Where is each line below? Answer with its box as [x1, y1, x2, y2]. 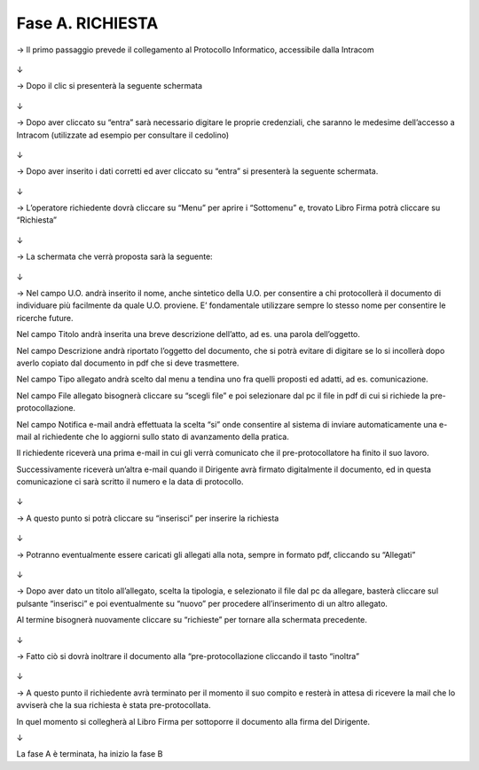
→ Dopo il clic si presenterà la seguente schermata [16, 81, 203, 91]
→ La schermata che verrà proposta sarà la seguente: [16, 251, 213, 262]
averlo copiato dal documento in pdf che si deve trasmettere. [16, 357, 239, 368]
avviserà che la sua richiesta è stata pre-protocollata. [16, 700, 211, 711]
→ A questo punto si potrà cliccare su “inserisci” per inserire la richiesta [16, 513, 279, 523]
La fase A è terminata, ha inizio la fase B [16, 749, 163, 759]
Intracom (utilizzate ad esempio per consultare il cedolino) [16, 130, 230, 140]
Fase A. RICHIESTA [16, 13, 159, 33]
